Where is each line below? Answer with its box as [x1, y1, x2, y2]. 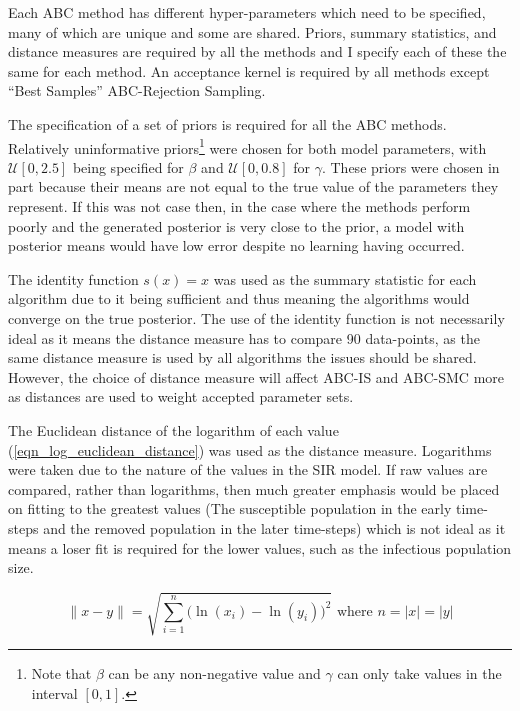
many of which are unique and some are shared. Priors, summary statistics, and [8, 21, 497, 42]
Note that [31, 663, 92, 684]
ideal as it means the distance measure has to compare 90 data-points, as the [8, 327, 480, 348]
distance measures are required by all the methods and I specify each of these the [8, 41, 507, 62]
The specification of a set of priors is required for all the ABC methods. [8, 113, 447, 134]
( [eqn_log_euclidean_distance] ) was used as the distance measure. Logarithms [8, 439, 492, 460]
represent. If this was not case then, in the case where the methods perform [8, 196, 471, 216]
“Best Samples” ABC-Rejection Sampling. [8, 80, 266, 101]
